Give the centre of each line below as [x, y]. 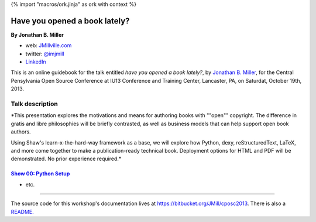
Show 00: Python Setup [40, 174]
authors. [21, 132]
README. [23, 212]
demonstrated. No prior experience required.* [66, 159]
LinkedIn [36, 62]
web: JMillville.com [49, 45]
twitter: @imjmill [45, 54]
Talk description [34, 104]
